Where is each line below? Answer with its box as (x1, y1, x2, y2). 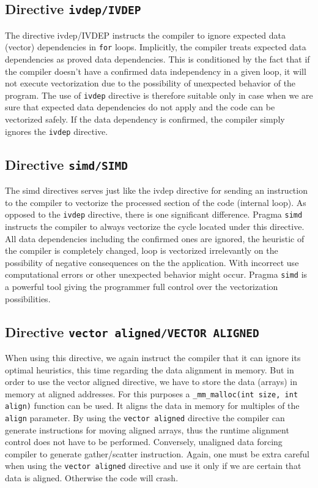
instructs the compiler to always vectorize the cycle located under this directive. (5, 219, 305, 232)
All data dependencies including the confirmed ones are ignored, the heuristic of (5, 232, 305, 245)
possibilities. (5, 292, 51, 305)
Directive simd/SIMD (5, 154, 128, 173)
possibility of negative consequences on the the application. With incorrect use (5, 256, 299, 269)
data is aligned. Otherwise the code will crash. (5, 471, 179, 484)
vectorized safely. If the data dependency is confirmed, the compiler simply (5, 113, 285, 126)
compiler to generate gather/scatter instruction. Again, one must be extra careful (5, 447, 309, 460)
